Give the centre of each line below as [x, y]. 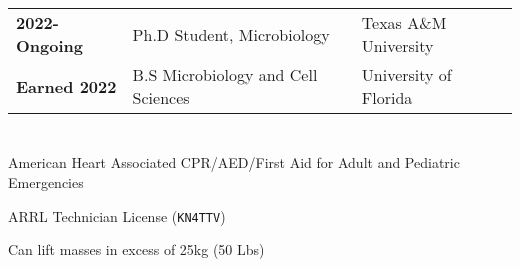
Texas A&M [404, 23]
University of [406, 75]
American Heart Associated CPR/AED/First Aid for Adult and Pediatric [234, 162]
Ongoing [49, 46]
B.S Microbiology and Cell [225, 75]
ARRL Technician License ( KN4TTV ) [117, 215]
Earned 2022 [66, 86]
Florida [387, 98]
